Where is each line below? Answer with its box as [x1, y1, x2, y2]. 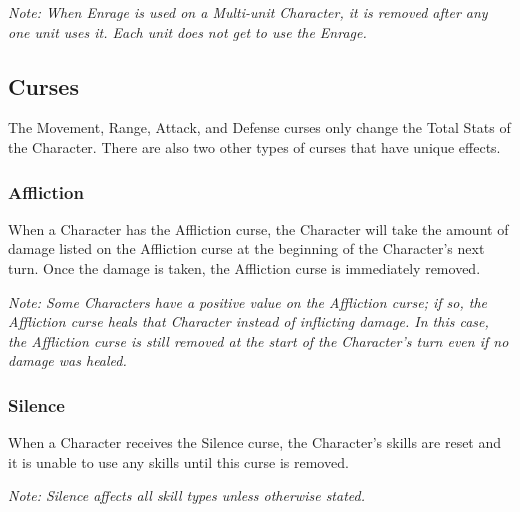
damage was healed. [8, 350, 127, 371]
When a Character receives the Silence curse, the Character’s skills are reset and [8, 432, 502, 453]
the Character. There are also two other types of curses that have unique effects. [8, 136, 501, 157]
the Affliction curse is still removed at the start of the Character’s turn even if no [8, 330, 509, 351]
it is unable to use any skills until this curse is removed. [8, 451, 349, 472]
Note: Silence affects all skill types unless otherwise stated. [8, 485, 365, 506]
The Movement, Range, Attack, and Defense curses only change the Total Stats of [8, 117, 511, 138]
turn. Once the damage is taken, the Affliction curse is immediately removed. [8, 257, 481, 278]
